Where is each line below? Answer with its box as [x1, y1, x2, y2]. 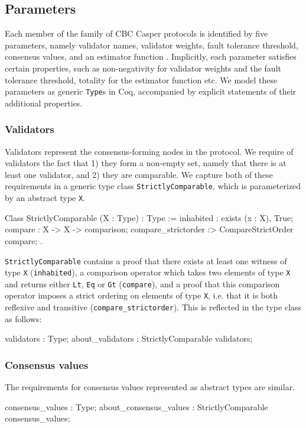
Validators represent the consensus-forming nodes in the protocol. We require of [5, 145, 294, 157]
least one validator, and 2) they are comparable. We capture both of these [5, 168, 273, 180]
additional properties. [5, 96, 83, 109]
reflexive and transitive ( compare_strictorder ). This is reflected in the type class [5, 301, 302, 313]
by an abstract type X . [5, 192, 86, 204]
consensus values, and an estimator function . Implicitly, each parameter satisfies [5, 50, 297, 63]
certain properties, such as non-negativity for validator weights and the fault [5, 61, 281, 74]
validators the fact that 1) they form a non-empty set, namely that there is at [5, 157, 287, 169]
